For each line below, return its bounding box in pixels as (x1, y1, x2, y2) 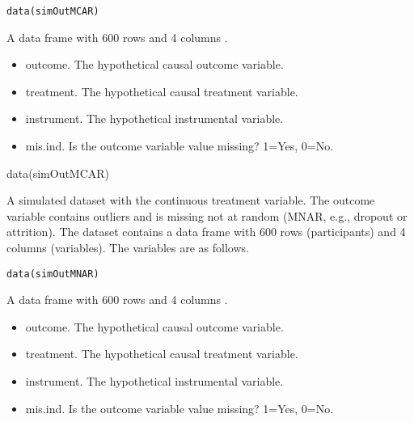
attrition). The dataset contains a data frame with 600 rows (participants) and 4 (6, 223, 406, 240)
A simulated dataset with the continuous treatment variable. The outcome (6, 192, 375, 209)
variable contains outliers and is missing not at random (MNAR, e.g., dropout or (6, 207, 408, 224)
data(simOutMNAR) (6, 268, 99, 280)
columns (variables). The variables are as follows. (6, 239, 249, 255)
